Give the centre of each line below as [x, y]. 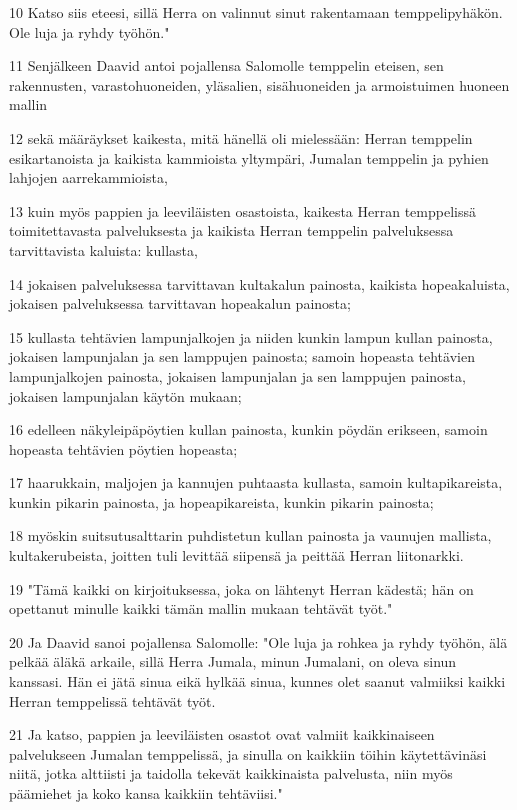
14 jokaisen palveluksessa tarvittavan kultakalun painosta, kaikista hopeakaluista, [259, 283]
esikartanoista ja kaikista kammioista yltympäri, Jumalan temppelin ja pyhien [249, 157]
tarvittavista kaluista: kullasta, [103, 249]
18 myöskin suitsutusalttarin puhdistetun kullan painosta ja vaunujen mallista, [250, 535]
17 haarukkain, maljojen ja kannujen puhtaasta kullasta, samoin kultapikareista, [256, 482]
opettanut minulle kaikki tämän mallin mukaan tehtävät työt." [201, 608]
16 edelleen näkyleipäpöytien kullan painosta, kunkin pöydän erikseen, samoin [248, 429]
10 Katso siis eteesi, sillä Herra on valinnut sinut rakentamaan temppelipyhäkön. [256, 12]
